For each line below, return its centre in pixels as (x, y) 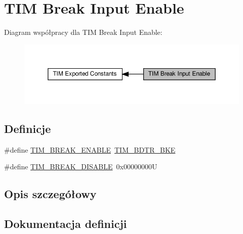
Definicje (28, 128)
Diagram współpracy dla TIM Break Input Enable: (83, 32)
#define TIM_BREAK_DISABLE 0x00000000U (81, 167)
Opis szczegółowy (50, 194)
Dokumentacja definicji (66, 224)
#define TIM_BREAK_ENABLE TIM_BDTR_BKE (90, 149)
